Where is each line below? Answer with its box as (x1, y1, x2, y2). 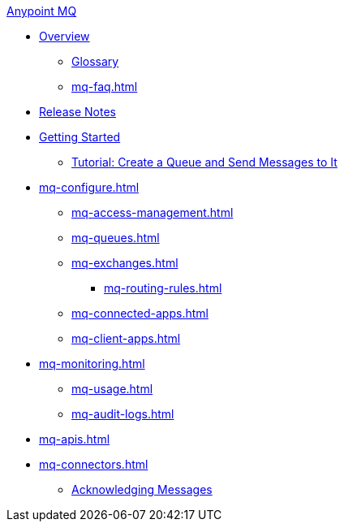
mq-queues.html (71, 231, 160, 245)
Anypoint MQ (6, 4, 77, 18)
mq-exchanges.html (71, 256, 178, 270)
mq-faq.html (71, 80, 138, 93)
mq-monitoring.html (39, 357, 145, 370)
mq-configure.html (39, 180, 140, 194)
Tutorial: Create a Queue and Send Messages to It (71, 155, 338, 169)
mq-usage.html (71, 382, 153, 396)
